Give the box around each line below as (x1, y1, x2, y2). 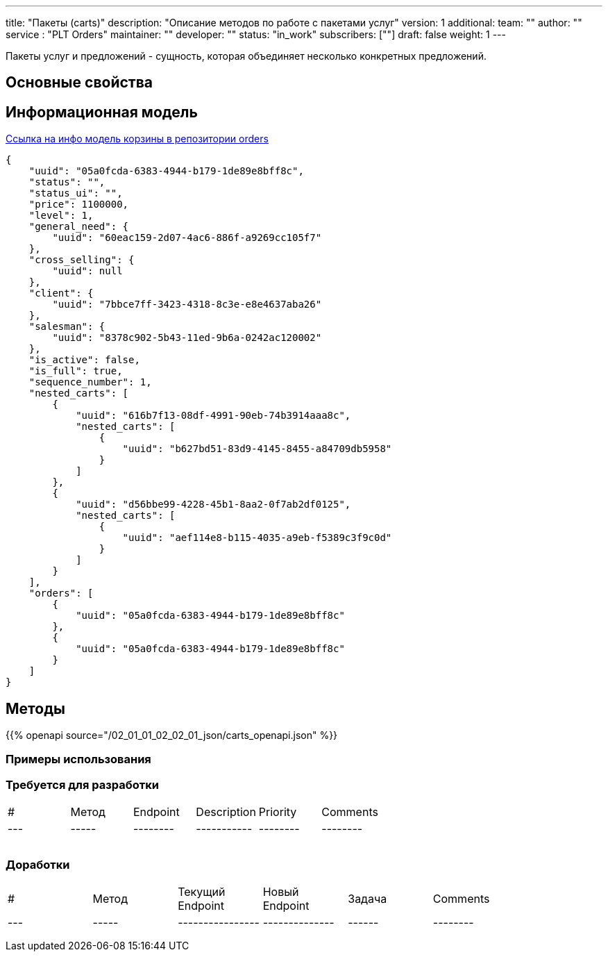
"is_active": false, (28, 354, 140, 366)
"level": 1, (28, 210, 94, 222)
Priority (258, 805, 297, 819)
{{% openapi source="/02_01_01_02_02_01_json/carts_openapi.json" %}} (6, 729, 338, 742)
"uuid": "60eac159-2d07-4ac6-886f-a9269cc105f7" (52, 232, 322, 244)
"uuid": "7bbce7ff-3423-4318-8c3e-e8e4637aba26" (52, 299, 322, 310)
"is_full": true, (28, 365, 123, 377)
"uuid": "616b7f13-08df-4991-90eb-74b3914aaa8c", (76, 410, 351, 422)
